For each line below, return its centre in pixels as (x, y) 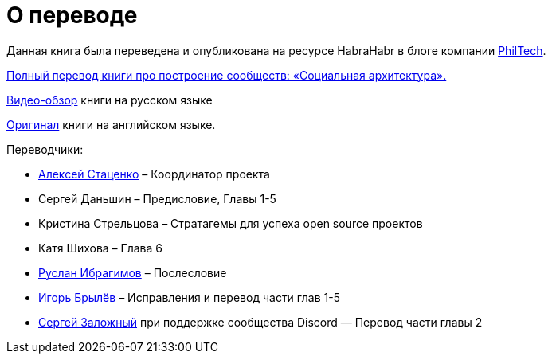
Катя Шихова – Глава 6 (100, 248)
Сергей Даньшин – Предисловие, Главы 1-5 (157, 198)
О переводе (72, 15)
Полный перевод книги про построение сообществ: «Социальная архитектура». (227, 75)
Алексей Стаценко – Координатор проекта (154, 174)
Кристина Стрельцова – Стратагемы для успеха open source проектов (231, 223)
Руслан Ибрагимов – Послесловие (133, 272)
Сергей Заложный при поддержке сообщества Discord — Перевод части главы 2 (260, 322)
